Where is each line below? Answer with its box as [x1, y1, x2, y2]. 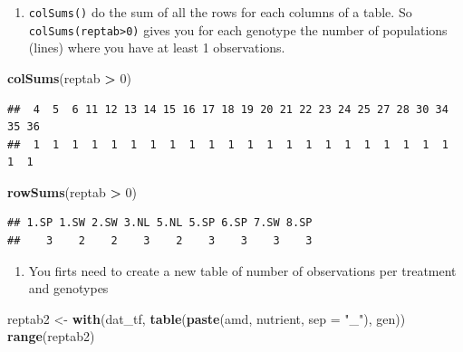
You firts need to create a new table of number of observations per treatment [28, 261, 457, 280]
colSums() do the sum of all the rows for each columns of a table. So [28, 3, 412, 21]
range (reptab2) [7, 327, 95, 346]
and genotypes [28, 279, 109, 298]
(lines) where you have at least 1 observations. [28, 38, 285, 57]
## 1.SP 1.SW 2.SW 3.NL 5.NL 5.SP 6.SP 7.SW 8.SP [7, 216, 313, 230]
